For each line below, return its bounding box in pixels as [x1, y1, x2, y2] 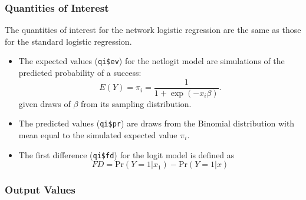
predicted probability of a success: [18, 66, 142, 79]
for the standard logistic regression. [5, 35, 132, 47]
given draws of [18, 97, 71, 109]
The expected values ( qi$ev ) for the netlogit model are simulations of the [18, 55, 285, 67]
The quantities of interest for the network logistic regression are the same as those [5, 24, 301, 36]
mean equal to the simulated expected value [18, 128, 177, 141]
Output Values [5, 182, 75, 197]
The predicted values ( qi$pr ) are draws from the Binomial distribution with [18, 117, 295, 129]
